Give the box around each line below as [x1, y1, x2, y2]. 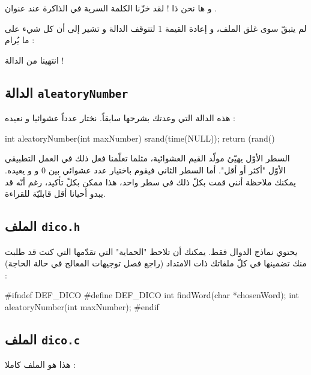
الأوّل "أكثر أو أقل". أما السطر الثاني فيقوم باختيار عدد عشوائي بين [48, 163, 286, 176]
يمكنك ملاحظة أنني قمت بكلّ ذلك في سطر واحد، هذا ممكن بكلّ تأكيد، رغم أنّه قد [5, 175, 296, 188]
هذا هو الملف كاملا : [5, 358, 76, 371]
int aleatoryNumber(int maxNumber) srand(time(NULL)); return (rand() [5, 131, 275, 144]
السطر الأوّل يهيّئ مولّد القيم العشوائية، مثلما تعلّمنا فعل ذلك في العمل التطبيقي [5, 152, 290, 164]
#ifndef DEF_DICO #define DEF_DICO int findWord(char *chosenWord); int [5, 289, 299, 301]
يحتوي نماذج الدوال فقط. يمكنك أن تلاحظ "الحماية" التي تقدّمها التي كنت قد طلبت [5, 245, 298, 257]
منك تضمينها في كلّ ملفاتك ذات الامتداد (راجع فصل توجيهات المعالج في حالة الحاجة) [5, 257, 307, 269]
